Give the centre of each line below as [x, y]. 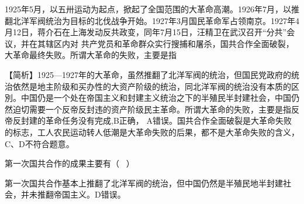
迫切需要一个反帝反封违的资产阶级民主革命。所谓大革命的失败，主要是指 [152, 109]
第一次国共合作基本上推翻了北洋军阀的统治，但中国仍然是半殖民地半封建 [144, 183]
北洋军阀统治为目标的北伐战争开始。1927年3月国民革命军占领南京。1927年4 [156, 20]
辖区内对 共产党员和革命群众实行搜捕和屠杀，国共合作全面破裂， [170, 43]
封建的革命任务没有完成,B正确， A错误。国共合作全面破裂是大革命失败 [156, 120]
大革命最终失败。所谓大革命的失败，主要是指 [91, 55]
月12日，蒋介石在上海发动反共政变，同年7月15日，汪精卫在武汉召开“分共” [146, 32]
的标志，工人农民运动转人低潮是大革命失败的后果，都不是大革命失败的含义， [152, 132]
